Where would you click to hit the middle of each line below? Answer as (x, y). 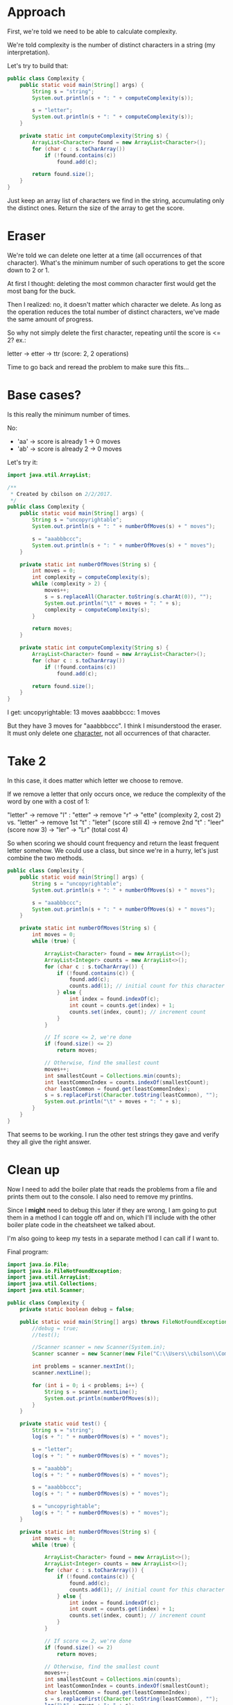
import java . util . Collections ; (52, 1284)
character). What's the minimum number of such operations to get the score (116, 263)
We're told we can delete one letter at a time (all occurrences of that (105, 255)
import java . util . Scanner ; (46, 1290)
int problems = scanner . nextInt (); (84, 1367)
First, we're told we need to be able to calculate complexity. (92, 31)
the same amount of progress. (50, 319)
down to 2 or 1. (28, 270)
